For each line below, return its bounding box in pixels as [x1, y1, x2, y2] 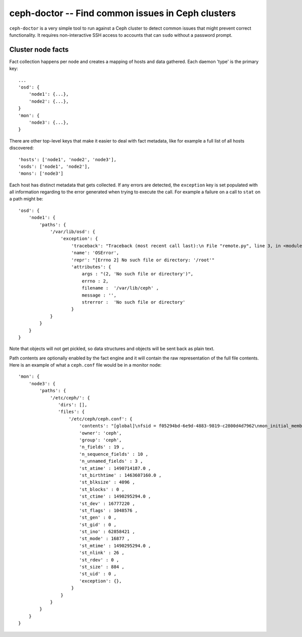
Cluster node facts [9, 45, 69, 54]
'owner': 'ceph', [79, 430, 122, 436]
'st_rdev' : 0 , [79, 557, 119, 562]
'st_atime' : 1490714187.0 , [79, 465, 151, 471]
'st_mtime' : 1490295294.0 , [79, 543, 151, 548]
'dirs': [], [58, 402, 88, 408]
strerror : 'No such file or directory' [82, 299, 186, 305]
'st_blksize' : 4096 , [79, 479, 135, 485]
